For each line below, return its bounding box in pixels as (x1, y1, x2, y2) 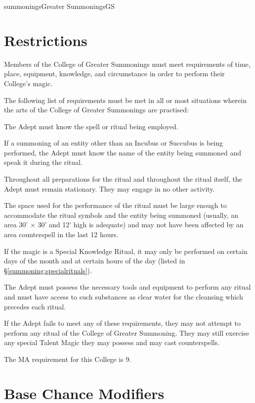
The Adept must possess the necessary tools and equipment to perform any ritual (4, 282, 251, 292)
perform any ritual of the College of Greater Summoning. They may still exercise (4, 327, 249, 338)
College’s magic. (4, 78, 53, 88)
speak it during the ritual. (4, 157, 83, 167)
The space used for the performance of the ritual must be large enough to (4, 200, 227, 210)
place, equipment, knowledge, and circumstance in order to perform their (4, 68, 225, 79)
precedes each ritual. (4, 301, 66, 311)
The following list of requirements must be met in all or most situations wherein (4, 95, 247, 105)
